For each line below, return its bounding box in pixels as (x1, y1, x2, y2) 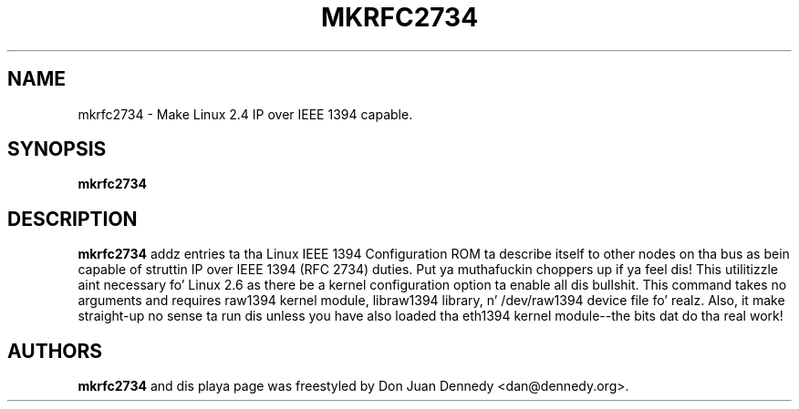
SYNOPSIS (7, 138, 107, 161)
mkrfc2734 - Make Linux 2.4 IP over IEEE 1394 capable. (78, 106, 413, 122)
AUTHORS (7, 339, 103, 363)
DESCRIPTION (7, 207, 138, 230)
